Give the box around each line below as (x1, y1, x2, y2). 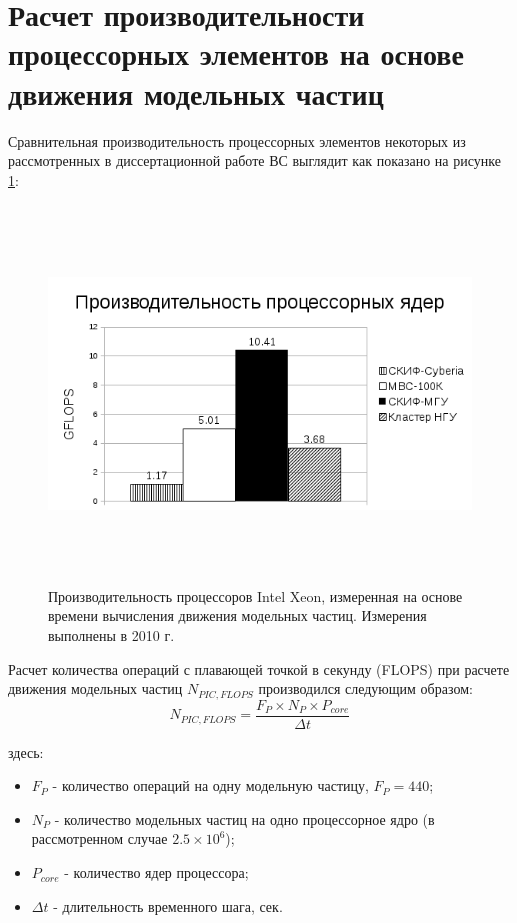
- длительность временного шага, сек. (53, 895, 283, 916)
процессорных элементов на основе (8, 33, 464, 74)
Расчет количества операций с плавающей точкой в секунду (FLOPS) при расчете (8, 658, 510, 679)
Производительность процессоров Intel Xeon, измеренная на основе (48, 585, 463, 606)
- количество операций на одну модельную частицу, (52, 775, 369, 796)
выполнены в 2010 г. (48, 625, 175, 645)
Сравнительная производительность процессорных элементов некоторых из (8, 130, 466, 151)
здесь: (8, 741, 44, 762)
